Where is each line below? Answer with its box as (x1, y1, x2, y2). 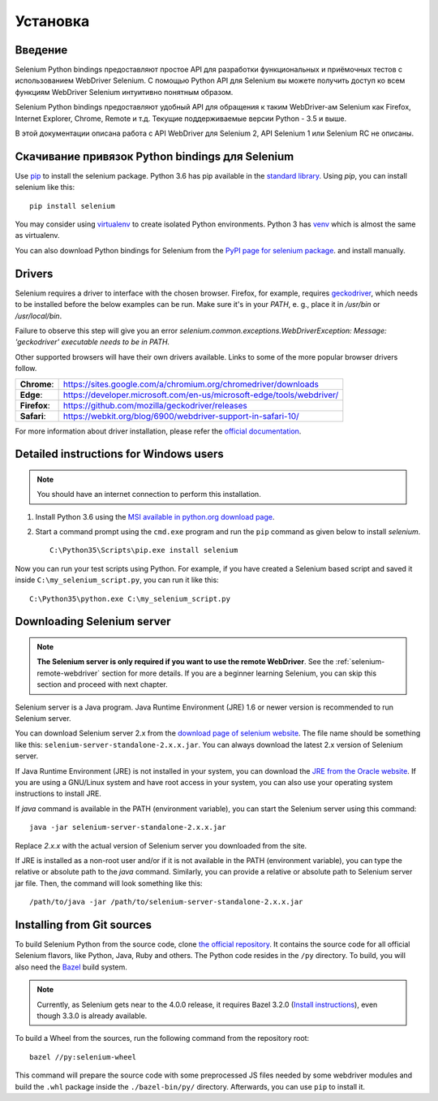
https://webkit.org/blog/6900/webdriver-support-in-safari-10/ (62, 410, 299, 421)
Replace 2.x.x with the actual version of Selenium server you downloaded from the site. (15, 840, 307, 850)
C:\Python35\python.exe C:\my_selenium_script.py (29, 594, 231, 603)
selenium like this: (15, 183, 75, 192)
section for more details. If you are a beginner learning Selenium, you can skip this (101, 668, 377, 678)
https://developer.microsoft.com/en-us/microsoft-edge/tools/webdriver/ (62, 389, 339, 400)
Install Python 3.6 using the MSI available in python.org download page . (35, 512, 275, 521)
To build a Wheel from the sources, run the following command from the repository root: (15, 1034, 310, 1043)
